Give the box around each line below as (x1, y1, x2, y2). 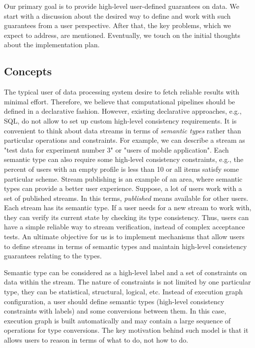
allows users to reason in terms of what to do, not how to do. (4, 335, 189, 345)
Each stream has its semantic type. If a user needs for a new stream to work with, (4, 202, 252, 213)
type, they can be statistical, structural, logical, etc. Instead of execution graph (4, 286, 243, 297)
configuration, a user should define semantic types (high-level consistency (4, 296, 224, 306)
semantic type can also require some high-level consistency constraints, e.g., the (4, 154, 244, 164)
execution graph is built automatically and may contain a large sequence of (4, 315, 231, 325)
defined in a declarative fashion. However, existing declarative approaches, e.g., (4, 106, 242, 116)
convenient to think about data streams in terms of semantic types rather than (4, 125, 241, 135)
